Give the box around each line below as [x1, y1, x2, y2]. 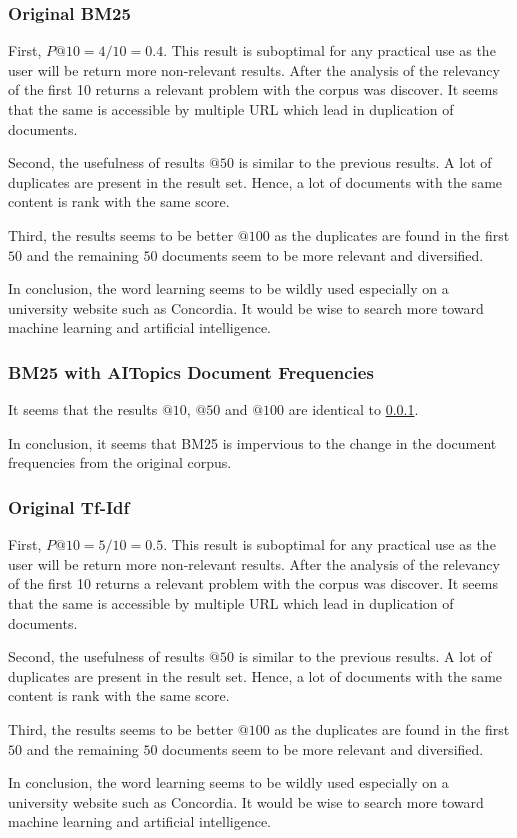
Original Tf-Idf [8, 494, 130, 519]
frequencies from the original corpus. [8, 452, 232, 473]
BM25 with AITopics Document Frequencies [8, 359, 374, 384]
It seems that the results [8, 399, 158, 420]
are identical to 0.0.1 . [288, 399, 419, 420]
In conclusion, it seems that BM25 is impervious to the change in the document [8, 432, 497, 453]
